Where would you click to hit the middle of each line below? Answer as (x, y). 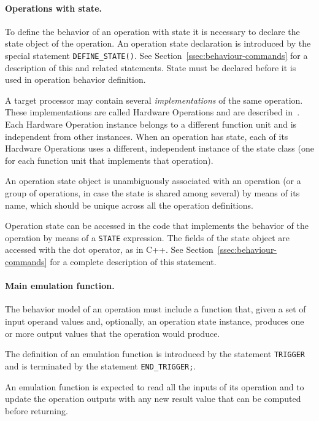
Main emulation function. (60, 286)
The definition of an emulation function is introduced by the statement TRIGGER (155, 354)
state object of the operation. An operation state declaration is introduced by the (158, 43)
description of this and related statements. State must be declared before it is (151, 67)
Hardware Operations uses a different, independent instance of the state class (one (159, 148)
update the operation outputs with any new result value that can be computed (153, 399)
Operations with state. (53, 8)
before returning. (37, 410)
